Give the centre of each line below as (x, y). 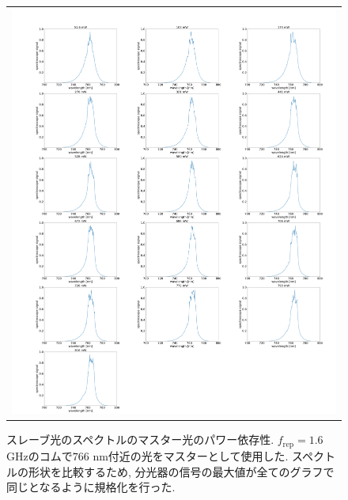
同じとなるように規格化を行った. (91, 487)
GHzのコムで (40, 455)
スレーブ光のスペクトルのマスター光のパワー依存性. (140, 439)
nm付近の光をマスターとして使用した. (191, 455)
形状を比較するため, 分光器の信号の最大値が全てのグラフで (181, 471)
